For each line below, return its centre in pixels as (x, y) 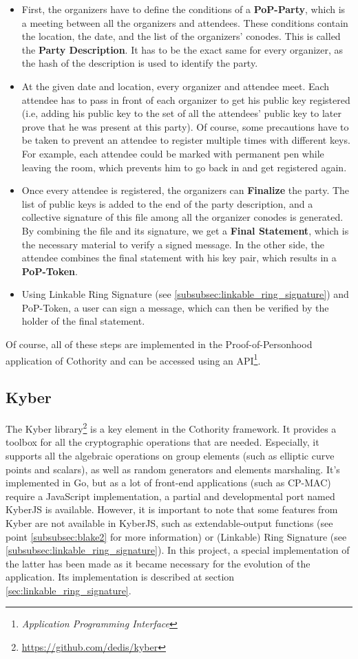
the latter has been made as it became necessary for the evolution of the (158, 563)
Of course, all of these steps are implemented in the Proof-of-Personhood (159, 344)
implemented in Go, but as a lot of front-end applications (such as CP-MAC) (168, 483)
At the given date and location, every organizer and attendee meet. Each (176, 86)
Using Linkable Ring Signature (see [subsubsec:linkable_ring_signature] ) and (185, 294)
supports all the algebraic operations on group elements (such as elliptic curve (170, 455)
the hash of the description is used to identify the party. (140, 63)
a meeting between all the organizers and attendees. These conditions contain (185, 22)
